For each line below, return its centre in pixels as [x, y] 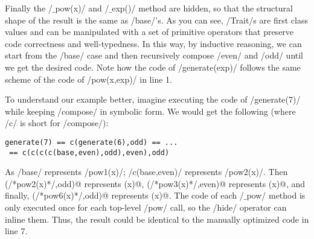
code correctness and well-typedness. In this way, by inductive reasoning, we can [153, 43]
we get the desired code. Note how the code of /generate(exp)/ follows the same [153, 67]
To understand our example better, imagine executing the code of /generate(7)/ [153, 99]
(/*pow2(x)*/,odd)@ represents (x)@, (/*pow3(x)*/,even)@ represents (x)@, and [155, 183]
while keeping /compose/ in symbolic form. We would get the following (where [150, 111]
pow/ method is [276, 195]
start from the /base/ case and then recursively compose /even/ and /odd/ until [154, 55]
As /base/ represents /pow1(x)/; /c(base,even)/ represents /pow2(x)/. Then [146, 172]
